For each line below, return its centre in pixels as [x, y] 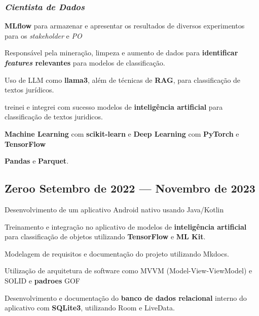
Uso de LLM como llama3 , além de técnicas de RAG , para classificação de [123, 80]
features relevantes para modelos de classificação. [85, 62]
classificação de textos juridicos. [54, 117]
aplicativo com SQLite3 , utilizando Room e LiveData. [90, 308]
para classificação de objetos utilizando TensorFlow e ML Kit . [105, 236]
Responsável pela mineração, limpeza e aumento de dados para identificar [121, 53]
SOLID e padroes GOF [42, 280]
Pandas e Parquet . [37, 161]
